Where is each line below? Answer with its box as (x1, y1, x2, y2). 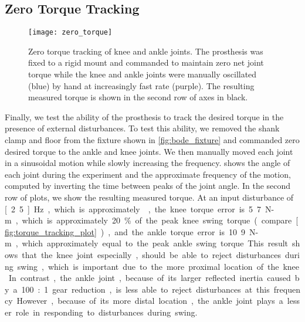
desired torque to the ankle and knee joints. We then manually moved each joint (5, 145, 293, 157)
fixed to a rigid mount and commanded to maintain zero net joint (28, 56, 264, 69)
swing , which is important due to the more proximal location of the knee (17, 260, 299, 272)
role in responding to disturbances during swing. (15, 306, 198, 318)
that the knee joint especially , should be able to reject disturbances (22, 248, 282, 260)
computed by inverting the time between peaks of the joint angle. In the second (5, 179, 291, 192)
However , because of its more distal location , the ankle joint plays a (16, 294, 283, 307)
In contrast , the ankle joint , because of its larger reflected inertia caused (8, 272, 291, 284)
